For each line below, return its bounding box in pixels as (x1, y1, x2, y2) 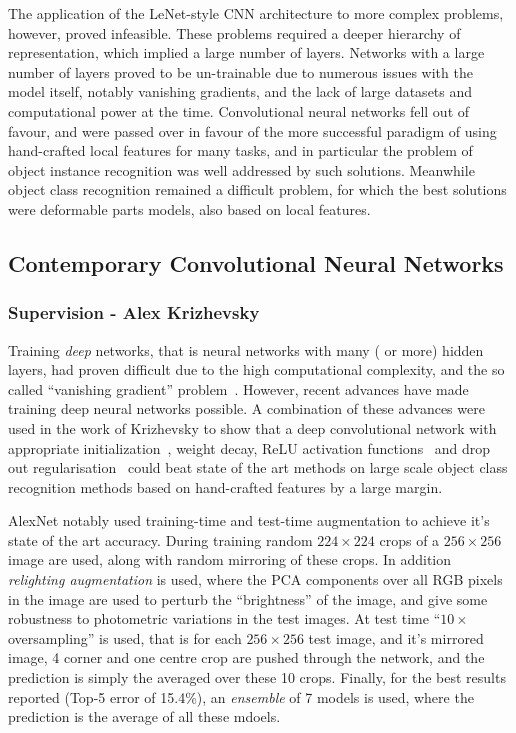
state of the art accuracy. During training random (8, 529, 313, 550)
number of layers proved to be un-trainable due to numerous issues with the (8, 61, 473, 82)
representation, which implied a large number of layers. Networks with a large (8, 42, 485, 63)
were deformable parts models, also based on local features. (8, 198, 371, 219)
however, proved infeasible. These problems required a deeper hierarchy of (8, 22, 461, 43)
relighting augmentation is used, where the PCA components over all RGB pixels (8, 569, 503, 590)
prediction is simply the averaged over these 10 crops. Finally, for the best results (8, 667, 506, 688)
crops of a (379, 529, 440, 550)
